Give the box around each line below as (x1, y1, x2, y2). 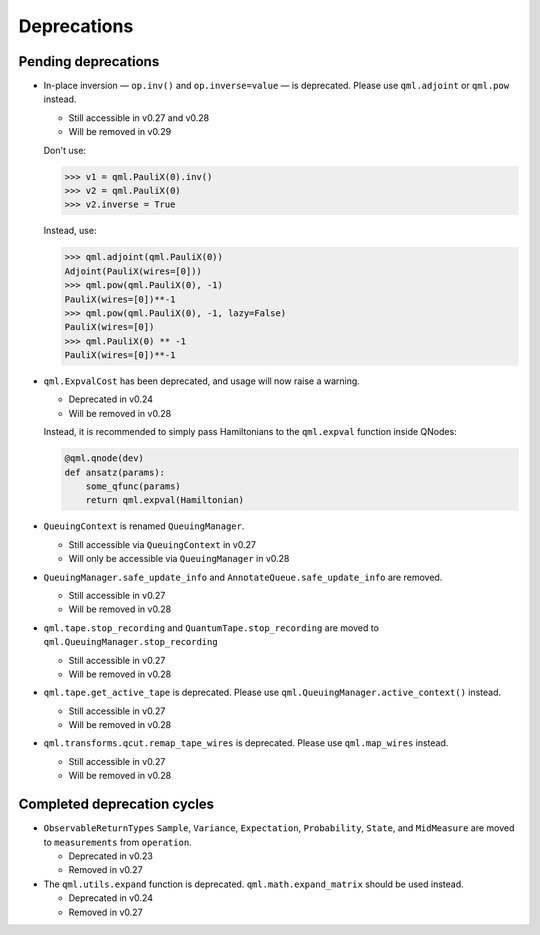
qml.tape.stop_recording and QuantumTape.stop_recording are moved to (43, 621, 380, 634)
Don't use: (43, 144, 87, 156)
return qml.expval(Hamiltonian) (85, 495, 245, 506)
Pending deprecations (18, 53, 160, 70)
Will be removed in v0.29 (68, 126, 172, 138)
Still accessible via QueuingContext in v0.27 (68, 538, 257, 550)
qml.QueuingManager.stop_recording (43, 636, 219, 648)
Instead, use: (43, 225, 97, 237)
